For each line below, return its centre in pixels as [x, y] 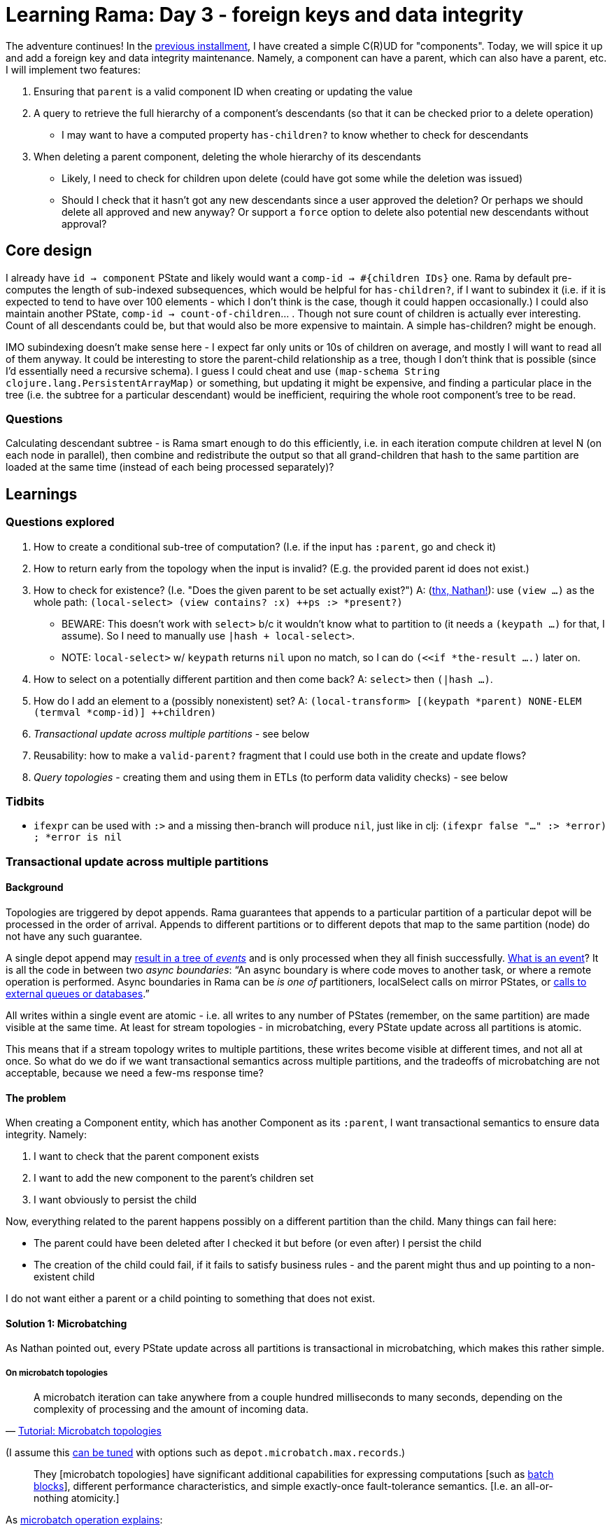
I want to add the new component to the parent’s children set [174, 1178]
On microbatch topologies [57, 1373]
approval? [84, 223]
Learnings [42, 494]
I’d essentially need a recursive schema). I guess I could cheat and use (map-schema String [223, 371]
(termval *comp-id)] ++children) [125, 712]
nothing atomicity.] [77, 1498]
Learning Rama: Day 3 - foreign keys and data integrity [265, 15]
